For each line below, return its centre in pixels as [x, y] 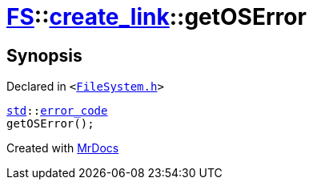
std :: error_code [57, 111]
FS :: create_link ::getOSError [156, 17]
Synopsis [44, 55]
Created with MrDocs [63, 148]
